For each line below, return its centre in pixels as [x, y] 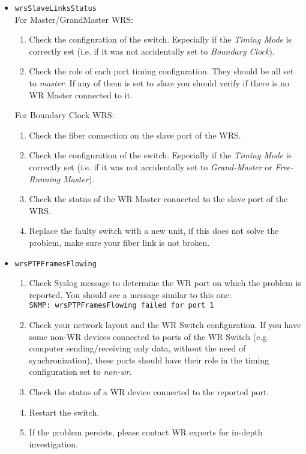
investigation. [53, 444]
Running [45, 178]
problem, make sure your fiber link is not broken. [119, 242]
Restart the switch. [64, 412]
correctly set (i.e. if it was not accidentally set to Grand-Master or [151, 167]
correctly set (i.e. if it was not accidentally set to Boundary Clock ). [152, 51]
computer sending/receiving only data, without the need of [137, 348]
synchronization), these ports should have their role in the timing [149, 360]
